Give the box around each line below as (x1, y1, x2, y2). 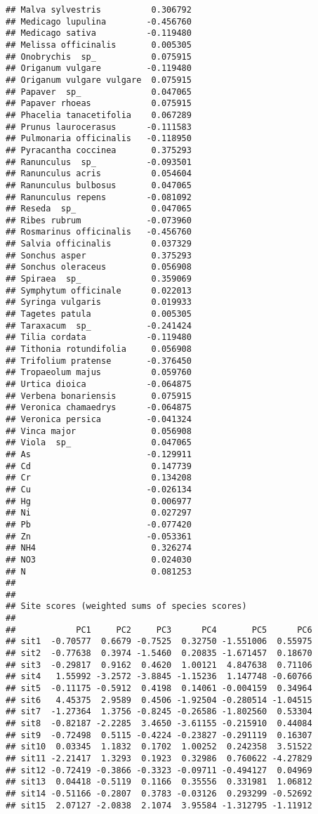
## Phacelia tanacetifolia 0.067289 (6, 110, 192, 120)
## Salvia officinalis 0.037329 (6, 239, 192, 249)
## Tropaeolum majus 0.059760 (6, 367, 192, 378)
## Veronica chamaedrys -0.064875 (6, 402, 192, 413)
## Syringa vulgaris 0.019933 (6, 297, 192, 308)
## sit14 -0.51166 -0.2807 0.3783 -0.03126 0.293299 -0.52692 (6, 788, 312, 799)
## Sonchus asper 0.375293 (6, 250, 192, 261)
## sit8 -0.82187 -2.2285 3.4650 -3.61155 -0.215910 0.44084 (6, 718, 312, 729)
